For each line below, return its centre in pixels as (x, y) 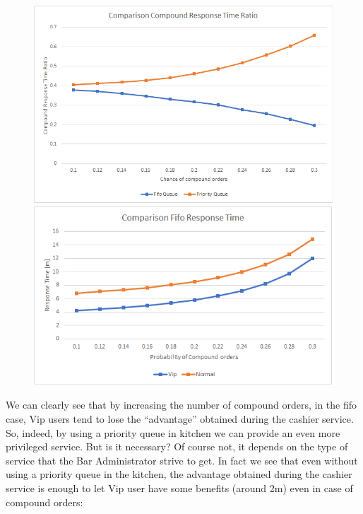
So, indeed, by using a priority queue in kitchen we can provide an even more (173, 432)
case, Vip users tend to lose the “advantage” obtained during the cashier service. (180, 418)
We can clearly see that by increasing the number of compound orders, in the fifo (181, 405)
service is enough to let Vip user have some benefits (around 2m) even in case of (179, 487)
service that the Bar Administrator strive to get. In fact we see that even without (182, 460)
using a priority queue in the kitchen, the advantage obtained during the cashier (179, 474)
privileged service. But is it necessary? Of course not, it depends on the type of (177, 446)
